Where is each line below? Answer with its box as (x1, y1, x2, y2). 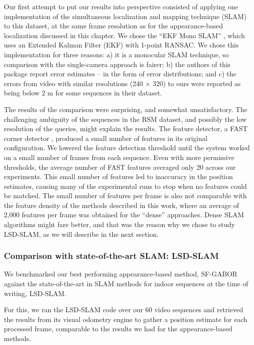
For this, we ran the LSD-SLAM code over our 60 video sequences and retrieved (4, 304, 243, 315)
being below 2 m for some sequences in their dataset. (4, 88, 162, 98)
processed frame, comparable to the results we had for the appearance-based (4, 323, 233, 334)
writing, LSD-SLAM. (4, 288, 66, 298)
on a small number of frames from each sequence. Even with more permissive (4, 152, 234, 162)
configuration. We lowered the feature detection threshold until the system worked (4, 142, 250, 153)
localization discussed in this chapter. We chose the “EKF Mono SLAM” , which (4, 30, 245, 40)
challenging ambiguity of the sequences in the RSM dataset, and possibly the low (4, 114, 247, 124)
